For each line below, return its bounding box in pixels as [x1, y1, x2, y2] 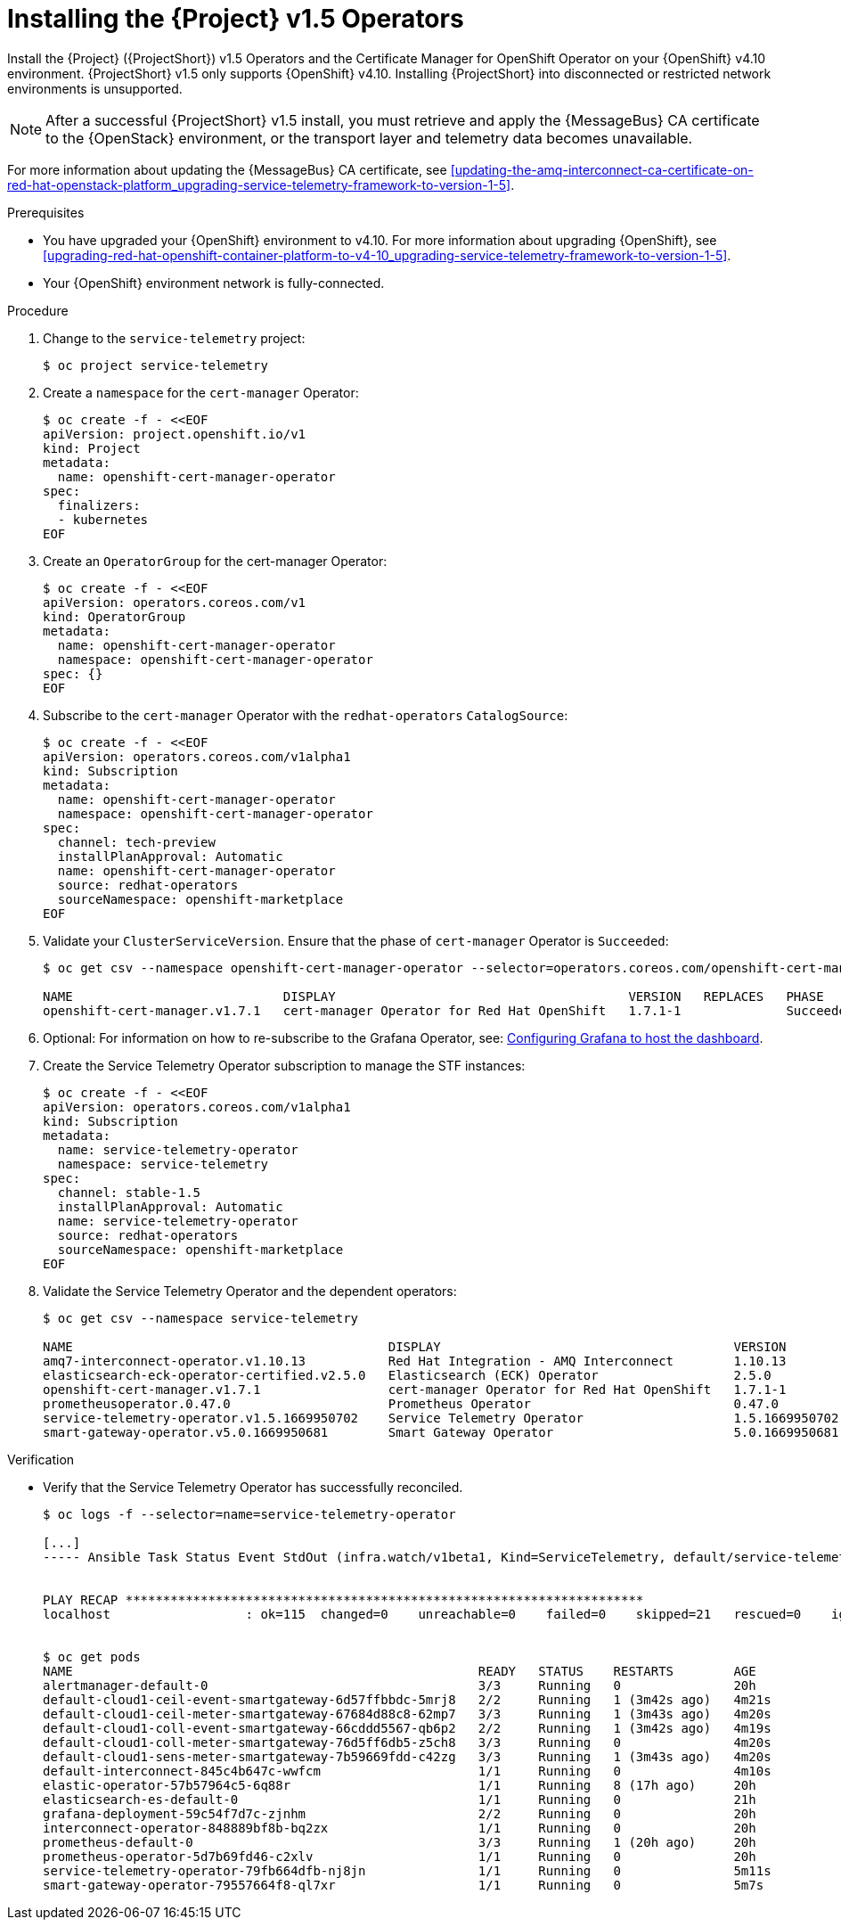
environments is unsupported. [7, 80, 183, 96]
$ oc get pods [43, 1649, 141, 1664]
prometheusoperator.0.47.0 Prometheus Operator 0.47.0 [43, 1396, 780, 1411]
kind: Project [43, 440, 141, 455]
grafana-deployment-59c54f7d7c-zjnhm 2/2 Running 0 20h [43, 1806, 756, 1821]
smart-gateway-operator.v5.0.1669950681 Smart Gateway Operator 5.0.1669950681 [43, 1424, 839, 1439]
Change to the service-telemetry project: [43, 330, 306, 346]
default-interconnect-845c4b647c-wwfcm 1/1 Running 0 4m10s [43, 1763, 772, 1778]
